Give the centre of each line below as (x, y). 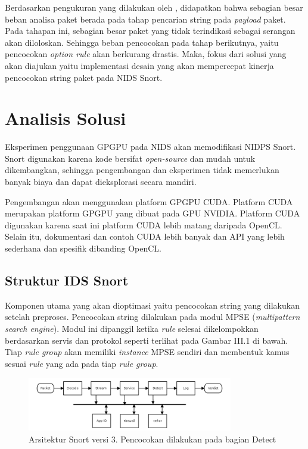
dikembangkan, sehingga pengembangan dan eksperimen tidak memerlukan (142, 170)
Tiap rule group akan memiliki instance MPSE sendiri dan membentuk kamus (147, 352)
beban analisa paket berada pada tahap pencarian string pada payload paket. (145, 19)
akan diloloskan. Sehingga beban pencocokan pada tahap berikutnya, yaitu (142, 42)
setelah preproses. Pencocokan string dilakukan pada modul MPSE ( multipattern (153, 317)
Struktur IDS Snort (67, 280)
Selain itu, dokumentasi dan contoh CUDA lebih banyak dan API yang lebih (145, 236)
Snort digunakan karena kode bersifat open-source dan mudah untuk (130, 158)
